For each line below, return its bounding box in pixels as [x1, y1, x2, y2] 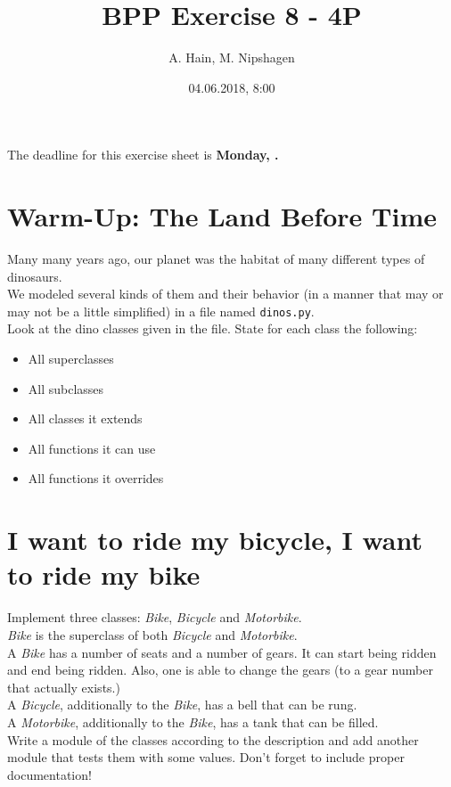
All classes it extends [28, 409, 143, 428]
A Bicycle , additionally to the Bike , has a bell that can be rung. [7, 695, 357, 714]
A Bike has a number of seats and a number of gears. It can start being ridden [7, 643, 437, 661]
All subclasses [28, 379, 104, 398]
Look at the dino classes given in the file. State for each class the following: [7, 319, 418, 338]
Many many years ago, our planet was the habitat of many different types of [7, 250, 425, 268]
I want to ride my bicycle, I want [7, 521, 423, 558]
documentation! [7, 765, 92, 783]
